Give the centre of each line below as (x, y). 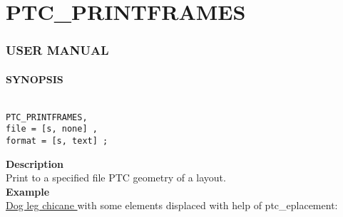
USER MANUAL (57, 50)
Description (35, 163)
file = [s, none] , (52, 129)
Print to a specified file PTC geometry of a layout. (116, 178)
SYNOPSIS (35, 79)
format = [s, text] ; (57, 141)
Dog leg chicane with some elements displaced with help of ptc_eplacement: (172, 205)
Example (28, 191)
